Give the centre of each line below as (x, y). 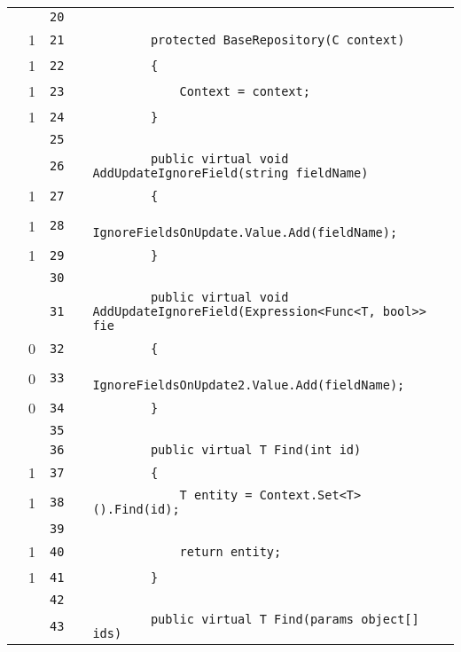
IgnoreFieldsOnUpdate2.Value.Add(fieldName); (249, 385)
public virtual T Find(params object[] (285, 619)
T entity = (216, 495)
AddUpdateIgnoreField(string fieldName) (230, 173)
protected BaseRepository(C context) (277, 39)
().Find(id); (136, 509)
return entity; (230, 551)
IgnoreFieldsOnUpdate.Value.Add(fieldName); (245, 232)
